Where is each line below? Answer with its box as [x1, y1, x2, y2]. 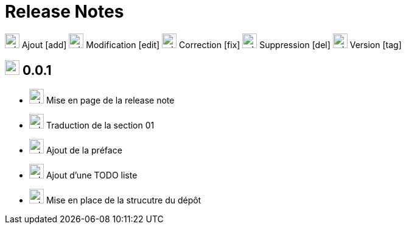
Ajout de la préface [46, 144, 122, 155]
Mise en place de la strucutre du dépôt [46, 194, 201, 205]
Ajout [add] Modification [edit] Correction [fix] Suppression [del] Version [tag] [21, 39, 402, 50]
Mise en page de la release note [46, 94, 175, 105]
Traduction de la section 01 [46, 119, 155, 130]
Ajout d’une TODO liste [46, 169, 138, 180]
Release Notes [5, 1, 124, 22]
